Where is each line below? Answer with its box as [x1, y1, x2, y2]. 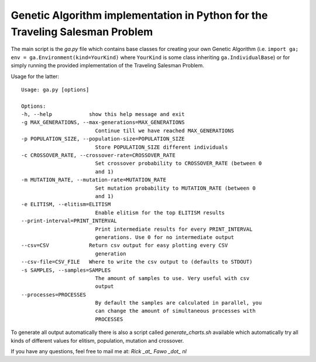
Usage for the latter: [11, 73, 60, 80]
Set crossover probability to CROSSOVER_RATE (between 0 [95, 160, 262, 167]
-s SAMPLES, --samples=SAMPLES [21, 267, 111, 274]
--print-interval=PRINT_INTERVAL [21, 217, 117, 224]
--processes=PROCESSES [21, 291, 87, 298]
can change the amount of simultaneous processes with [95, 308, 256, 315]
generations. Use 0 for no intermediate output [95, 234, 234, 240]
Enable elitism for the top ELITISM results [95, 209, 225, 216]
